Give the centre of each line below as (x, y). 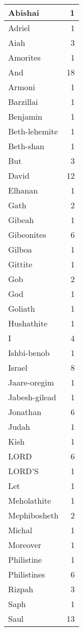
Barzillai (23, 102)
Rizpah (21, 589)
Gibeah (21, 220)
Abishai (24, 12)
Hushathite (28, 323)
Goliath (22, 308)
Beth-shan (26, 146)
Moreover (25, 545)
